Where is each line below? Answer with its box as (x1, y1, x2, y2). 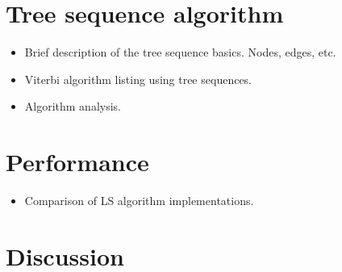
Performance (6, 145, 149, 178)
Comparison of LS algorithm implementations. (24, 192, 254, 209)
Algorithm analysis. (24, 98, 122, 115)
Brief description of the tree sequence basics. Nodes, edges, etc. (24, 44, 336, 61)
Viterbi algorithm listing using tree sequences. (24, 70, 252, 87)
